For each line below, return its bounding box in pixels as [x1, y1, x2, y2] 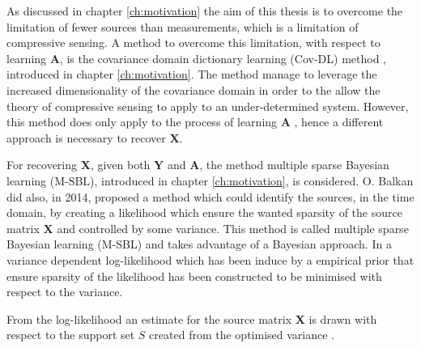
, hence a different [294, 113, 384, 130]
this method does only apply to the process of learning [6, 113, 278, 130]
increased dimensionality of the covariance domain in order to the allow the [6, 81, 381, 98]
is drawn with [308, 310, 377, 327]
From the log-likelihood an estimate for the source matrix [6, 310, 292, 327]
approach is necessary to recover [6, 129, 166, 146]
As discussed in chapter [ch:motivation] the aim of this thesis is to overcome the [6, 2, 403, 19]
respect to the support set [6, 326, 135, 343]
